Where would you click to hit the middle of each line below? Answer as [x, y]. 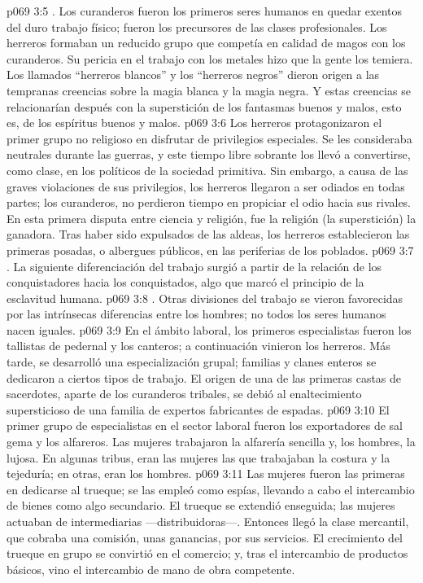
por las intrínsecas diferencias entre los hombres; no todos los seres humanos [196, 314]
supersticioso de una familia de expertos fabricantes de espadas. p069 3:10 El [198, 409]
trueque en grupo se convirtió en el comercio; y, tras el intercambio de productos [207, 553]
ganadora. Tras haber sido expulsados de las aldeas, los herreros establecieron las [208, 234]
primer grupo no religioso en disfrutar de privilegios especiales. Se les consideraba [209, 138]
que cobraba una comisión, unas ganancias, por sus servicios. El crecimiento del [205, 537]
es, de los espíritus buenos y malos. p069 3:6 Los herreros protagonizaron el [194, 123]
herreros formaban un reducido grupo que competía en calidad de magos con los [206, 43]
